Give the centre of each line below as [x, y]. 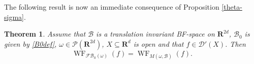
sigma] [14, 17]
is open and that [158, 43]
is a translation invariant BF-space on [155, 34]
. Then [235, 43]
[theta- [232, 7]
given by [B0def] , [30, 43]
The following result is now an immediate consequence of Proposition [112, 7]
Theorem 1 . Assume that [45, 34]
